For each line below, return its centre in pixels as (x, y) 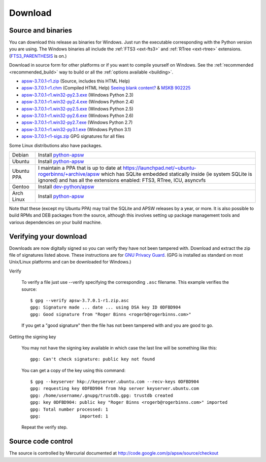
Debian (20, 154)
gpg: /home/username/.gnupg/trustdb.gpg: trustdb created (102, 395)
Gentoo (21, 187)
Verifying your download (48, 236)
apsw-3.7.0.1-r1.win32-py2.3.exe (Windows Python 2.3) (78, 95)
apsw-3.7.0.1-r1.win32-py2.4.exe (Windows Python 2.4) (78, 102)
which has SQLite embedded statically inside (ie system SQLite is (176, 174)
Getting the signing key (33, 337)
